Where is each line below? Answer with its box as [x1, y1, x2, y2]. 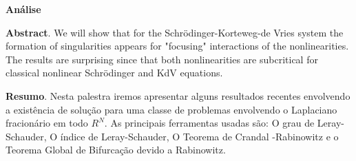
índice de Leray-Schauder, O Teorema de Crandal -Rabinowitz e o [60, 129, 339, 143]
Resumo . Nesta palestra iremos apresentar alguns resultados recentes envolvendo [6, 88, 350, 103]
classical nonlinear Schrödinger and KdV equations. [6, 65, 223, 80]
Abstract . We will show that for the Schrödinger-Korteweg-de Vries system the [6, 25, 344, 39]
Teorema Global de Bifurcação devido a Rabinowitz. [6, 142, 226, 157]
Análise [6, 2, 41, 16]
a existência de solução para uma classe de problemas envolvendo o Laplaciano [6, 102, 337, 116]
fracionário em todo [6, 116, 88, 130]
